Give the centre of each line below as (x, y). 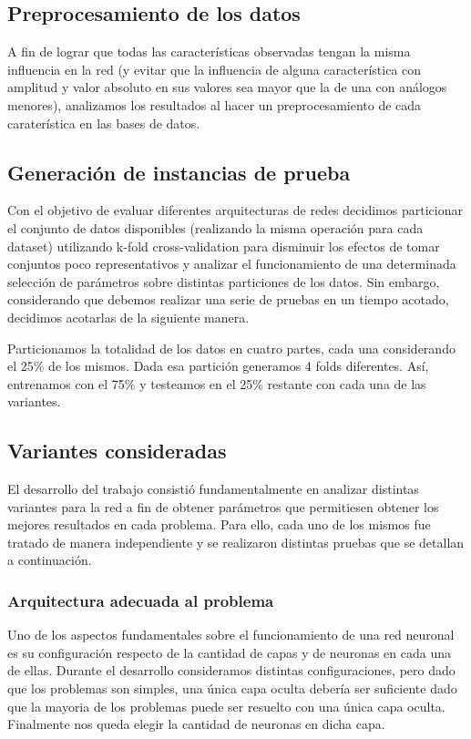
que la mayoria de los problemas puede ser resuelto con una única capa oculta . (226, 706)
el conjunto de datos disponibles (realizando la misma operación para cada (215, 227)
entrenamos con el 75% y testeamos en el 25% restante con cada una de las (217, 383)
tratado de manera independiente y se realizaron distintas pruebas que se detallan (236, 542)
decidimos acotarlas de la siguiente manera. (128, 317)
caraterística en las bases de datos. (104, 123)
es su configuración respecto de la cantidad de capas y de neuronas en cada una (229, 652)
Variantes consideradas (117, 451)
